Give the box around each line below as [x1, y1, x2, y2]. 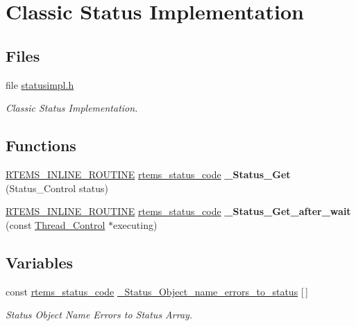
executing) [112, 217, 158, 232]
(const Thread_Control [6, 217, 105, 232]
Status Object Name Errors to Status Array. [6, 307, 193, 322]
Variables [6, 251, 74, 273]
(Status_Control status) [6, 180, 109, 195]
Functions [6, 135, 76, 156]
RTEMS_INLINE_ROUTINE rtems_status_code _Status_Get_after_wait [6, 204, 351, 218]
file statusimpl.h [6, 77, 74, 92]
